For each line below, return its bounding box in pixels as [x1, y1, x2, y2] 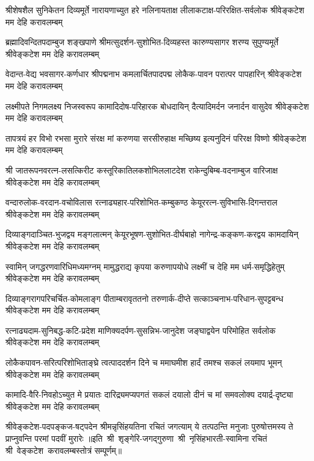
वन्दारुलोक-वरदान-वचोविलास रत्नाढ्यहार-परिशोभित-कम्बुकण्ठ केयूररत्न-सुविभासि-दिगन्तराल [5, 196, 278, 209]
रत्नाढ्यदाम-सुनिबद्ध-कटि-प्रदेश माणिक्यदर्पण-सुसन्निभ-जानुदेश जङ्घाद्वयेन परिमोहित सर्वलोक [5, 324, 276, 336]
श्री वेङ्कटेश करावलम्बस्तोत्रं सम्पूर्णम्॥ [5, 444, 122, 456]
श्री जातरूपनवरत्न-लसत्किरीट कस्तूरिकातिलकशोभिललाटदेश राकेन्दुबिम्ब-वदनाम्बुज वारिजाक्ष [5, 163, 278, 176]
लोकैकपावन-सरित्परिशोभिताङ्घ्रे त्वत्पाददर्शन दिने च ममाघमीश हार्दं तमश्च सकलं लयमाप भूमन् [5, 356, 282, 369]
